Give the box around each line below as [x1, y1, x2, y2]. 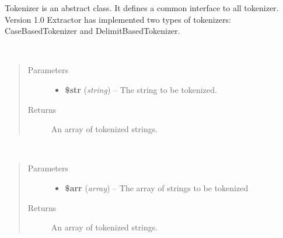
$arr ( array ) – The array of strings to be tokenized [65, 181, 249, 194]
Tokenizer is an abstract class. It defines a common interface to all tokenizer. [5, 2, 279, 13]
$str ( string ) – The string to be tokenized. [65, 83, 217, 95]
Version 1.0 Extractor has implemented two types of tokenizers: [5, 13, 231, 25]
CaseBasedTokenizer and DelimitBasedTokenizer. [5, 25, 180, 37]
